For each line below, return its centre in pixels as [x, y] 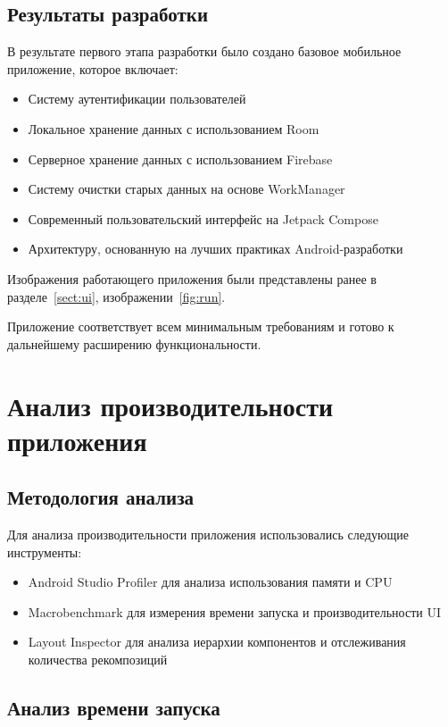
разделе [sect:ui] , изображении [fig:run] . [116, 296]
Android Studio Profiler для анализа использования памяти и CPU [210, 582]
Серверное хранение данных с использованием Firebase [180, 159]
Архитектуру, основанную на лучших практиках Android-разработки [216, 249]
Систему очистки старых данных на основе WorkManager [187, 189]
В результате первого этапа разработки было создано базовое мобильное [204, 51]
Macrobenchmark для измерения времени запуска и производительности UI [234, 611]
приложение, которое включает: [93, 68]
